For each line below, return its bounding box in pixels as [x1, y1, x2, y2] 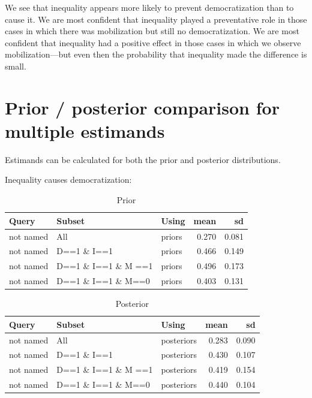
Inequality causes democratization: [5, 173, 132, 186]
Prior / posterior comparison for [5, 95, 280, 119]
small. [5, 59, 26, 72]
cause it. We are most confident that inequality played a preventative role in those [5, 13, 307, 25]
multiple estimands [5, 118, 165, 143]
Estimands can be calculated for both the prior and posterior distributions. [5, 153, 281, 165]
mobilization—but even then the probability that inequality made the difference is [5, 48, 307, 61]
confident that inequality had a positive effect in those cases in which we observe [5, 36, 301, 49]
